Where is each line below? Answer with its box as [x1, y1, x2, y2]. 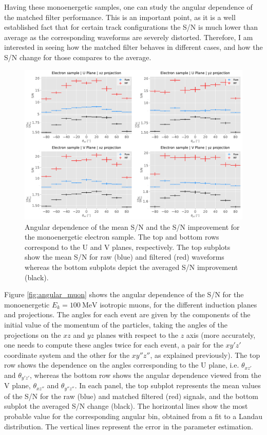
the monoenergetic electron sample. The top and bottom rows [25, 231, 219, 242]
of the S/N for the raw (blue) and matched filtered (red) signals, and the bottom [4, 390, 258, 401]
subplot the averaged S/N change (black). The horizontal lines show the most [4, 401, 248, 411]
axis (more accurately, [186, 329, 256, 340]
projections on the [4, 329, 61, 340]
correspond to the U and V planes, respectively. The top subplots [25, 241, 231, 252]
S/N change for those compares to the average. [4, 51, 151, 62]
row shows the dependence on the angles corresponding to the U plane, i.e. [4, 359, 239, 370]
